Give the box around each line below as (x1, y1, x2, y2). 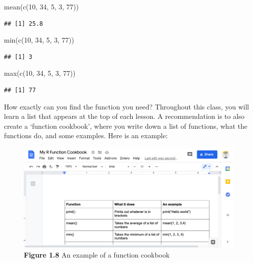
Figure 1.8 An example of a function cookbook (24, 250, 170, 260)
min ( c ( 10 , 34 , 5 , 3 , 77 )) (4, 35, 74, 45)
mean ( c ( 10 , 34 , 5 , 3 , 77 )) (4, 1, 79, 11)
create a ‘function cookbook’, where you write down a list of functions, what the (4, 120, 248, 131)
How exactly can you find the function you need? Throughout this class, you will (4, 101, 249, 111)
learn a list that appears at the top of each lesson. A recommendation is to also (4, 111, 245, 121)
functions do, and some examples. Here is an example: (4, 130, 168, 141)
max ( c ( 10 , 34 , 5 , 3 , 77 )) (4, 68, 76, 78)
